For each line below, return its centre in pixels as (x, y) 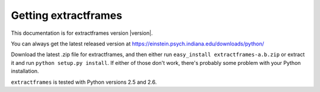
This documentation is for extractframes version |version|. (82, 33)
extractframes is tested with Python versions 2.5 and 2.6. (84, 82)
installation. (25, 71)
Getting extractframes (67, 15)
